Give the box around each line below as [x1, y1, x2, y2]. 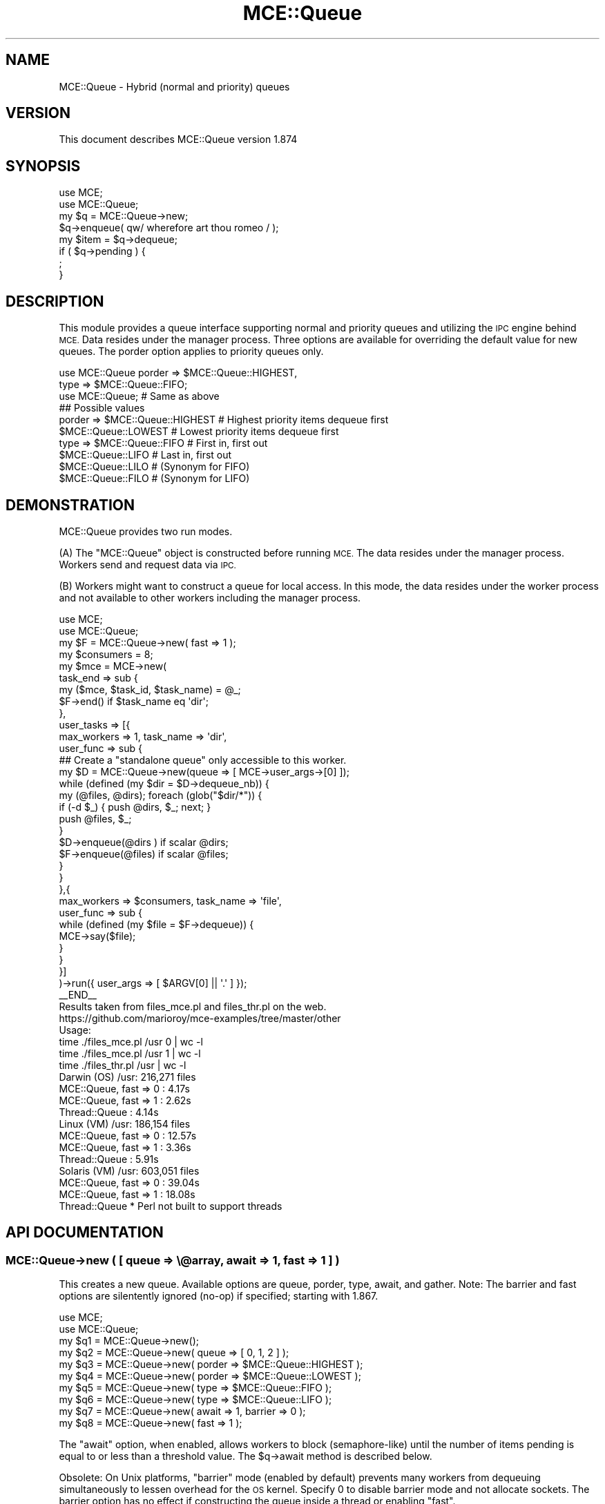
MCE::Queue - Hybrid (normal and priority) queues [59, 80, 290, 93]
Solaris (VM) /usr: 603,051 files [59, 1164, 200, 1177]
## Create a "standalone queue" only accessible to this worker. [59, 753, 347, 766]
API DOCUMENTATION [6, 1224, 164, 1242]
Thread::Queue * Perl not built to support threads [59, 1199, 282, 1212]
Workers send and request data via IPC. [59, 558, 236, 570]
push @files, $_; [59, 812, 132, 825]
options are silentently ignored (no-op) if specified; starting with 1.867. [59, 1290, 378, 1302]
